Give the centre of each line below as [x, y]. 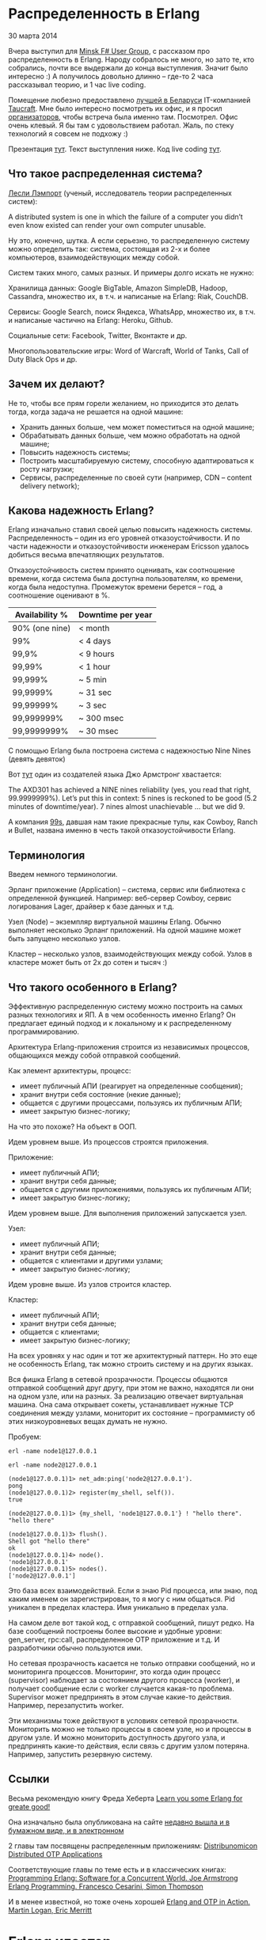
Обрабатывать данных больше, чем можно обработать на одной [130, 435]
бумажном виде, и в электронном [66, 1830]
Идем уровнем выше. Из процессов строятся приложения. [108, 1142]
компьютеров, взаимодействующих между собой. [94, 257]
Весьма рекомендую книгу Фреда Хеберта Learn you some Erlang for [125, 1798]
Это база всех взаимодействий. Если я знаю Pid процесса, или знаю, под [133, 1591]
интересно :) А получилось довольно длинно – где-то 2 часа [111, 76]
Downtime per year [116, 615]
